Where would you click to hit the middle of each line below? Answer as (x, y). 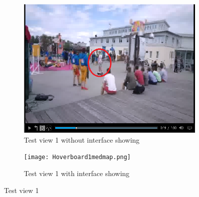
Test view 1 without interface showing (82, 139)
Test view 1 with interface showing (77, 173)
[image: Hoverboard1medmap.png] (77, 157)
